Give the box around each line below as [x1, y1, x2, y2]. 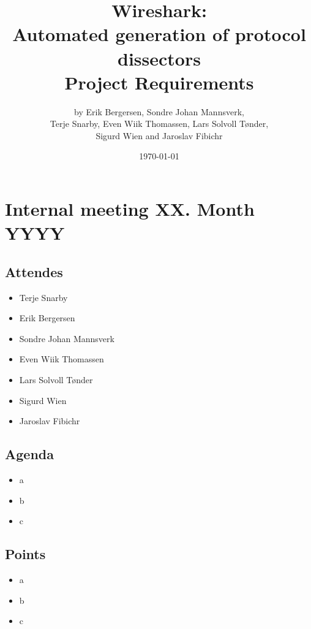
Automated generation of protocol [12, 21, 306, 47]
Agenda [5, 444, 54, 463]
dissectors [118, 45, 201, 71]
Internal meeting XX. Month [5, 196, 255, 221]
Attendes [5, 262, 63, 281]
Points [5, 544, 46, 563]
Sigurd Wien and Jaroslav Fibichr [96, 129, 223, 142]
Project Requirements [64, 69, 254, 94]
